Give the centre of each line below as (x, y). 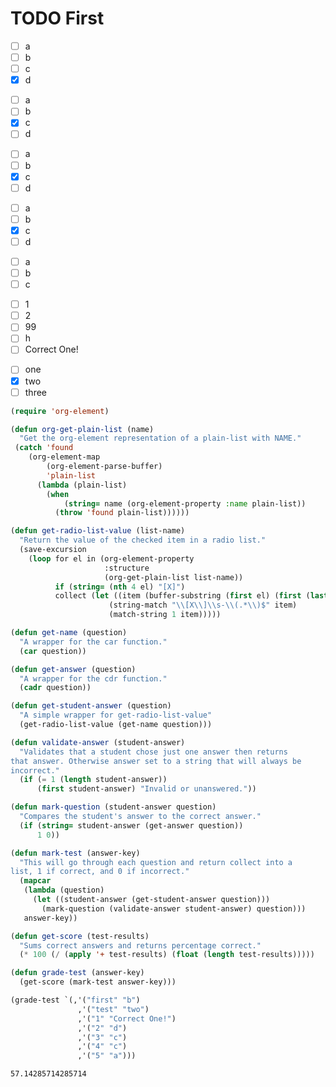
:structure (127, 568)
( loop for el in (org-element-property (111, 558)
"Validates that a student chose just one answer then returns (153, 752)
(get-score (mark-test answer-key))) (98, 982)
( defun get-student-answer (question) (91, 706)
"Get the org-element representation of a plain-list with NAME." (160, 438)
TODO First (57, 18)
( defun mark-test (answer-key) (75, 853)
